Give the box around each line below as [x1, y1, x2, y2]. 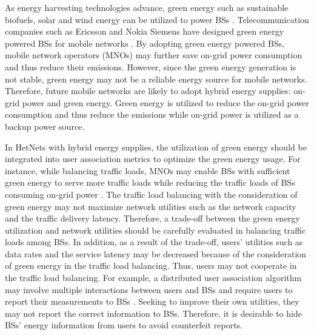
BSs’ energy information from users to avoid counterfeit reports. [5, 319, 243, 331]
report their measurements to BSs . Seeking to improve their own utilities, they [5, 295, 299, 308]
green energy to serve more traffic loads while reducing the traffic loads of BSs [5, 176, 295, 189]
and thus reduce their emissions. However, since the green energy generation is [5, 60, 296, 73]
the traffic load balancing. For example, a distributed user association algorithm [5, 271, 302, 284]
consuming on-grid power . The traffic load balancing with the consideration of [5, 188, 298, 200]
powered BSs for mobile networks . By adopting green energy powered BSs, [5, 36, 285, 49]
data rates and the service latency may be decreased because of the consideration [5, 247, 307, 260]
